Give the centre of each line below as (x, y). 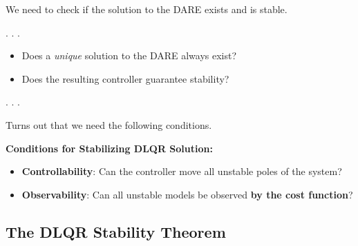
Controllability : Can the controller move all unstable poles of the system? (182, 171)
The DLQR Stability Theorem (116, 231)
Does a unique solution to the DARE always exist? (129, 55)
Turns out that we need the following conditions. (109, 124)
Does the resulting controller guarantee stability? (125, 78)
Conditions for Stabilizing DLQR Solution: (109, 148)
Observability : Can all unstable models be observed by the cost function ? (187, 194)
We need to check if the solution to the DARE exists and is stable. (147, 9)
